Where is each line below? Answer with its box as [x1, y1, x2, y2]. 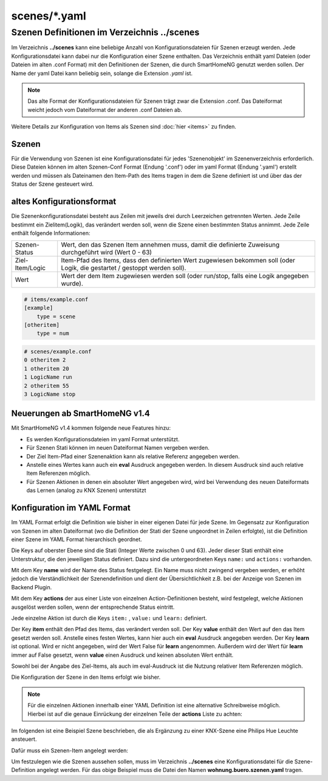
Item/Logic [15, 264, 46, 272]
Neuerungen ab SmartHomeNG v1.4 [11, 408, 150, 419]
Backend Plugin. [11, 583, 52, 590]
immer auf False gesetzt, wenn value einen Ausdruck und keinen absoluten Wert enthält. [11, 651, 234, 659]
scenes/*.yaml [11, 9, 86, 23]
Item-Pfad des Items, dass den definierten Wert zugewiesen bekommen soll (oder [61, 256, 296, 265]
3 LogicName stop [24, 390, 76, 398]
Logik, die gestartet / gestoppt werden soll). [61, 264, 186, 272]
